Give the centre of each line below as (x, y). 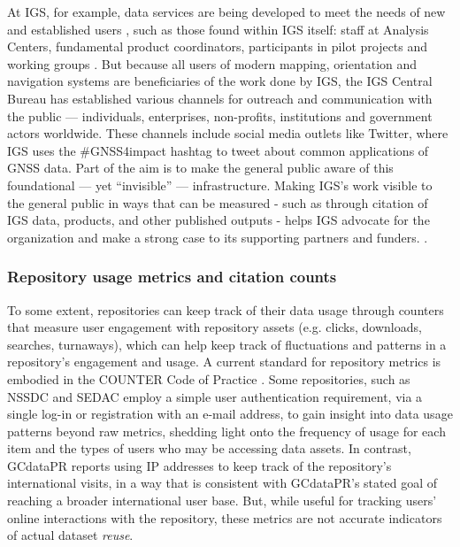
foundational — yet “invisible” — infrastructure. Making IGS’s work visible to (220, 185)
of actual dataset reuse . (70, 535)
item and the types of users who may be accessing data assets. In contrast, (209, 448)
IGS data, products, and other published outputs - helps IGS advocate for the (218, 220)
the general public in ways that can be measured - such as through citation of (218, 202)
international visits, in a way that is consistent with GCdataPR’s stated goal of (222, 483)
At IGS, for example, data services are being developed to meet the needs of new (226, 12)
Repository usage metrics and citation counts (172, 277)
